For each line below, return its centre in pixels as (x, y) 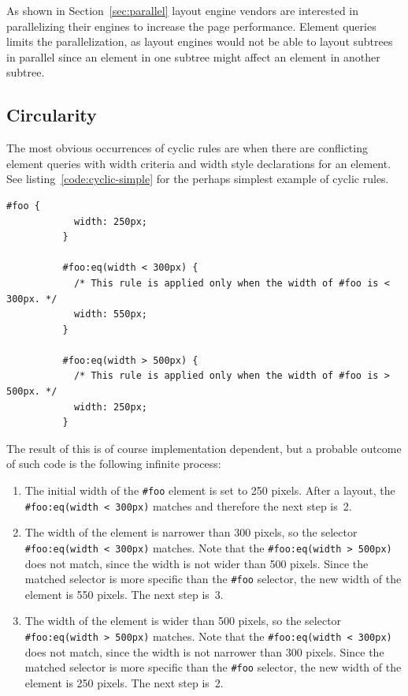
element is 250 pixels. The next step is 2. (124, 682)
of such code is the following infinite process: (114, 464)
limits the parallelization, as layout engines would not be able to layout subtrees (200, 41)
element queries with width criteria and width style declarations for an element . (199, 163)
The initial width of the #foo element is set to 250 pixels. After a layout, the (210, 490)
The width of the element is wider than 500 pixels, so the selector (183, 621)
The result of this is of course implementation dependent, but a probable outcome (204, 448)
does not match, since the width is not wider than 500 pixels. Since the (197, 563)
